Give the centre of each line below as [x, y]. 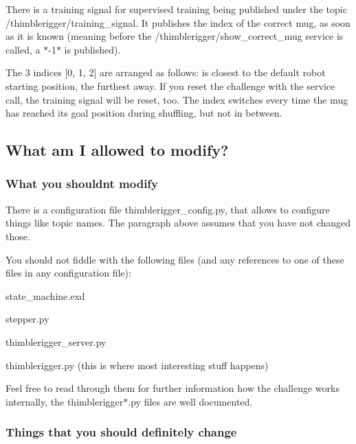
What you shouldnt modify [82, 184]
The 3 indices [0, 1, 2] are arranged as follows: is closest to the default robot [166, 72]
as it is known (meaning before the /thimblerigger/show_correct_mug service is [175, 36]
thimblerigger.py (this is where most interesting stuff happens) [137, 365]
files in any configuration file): [68, 273]
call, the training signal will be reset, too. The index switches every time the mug [177, 99]
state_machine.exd [45, 295]
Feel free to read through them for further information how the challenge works [173, 388]
